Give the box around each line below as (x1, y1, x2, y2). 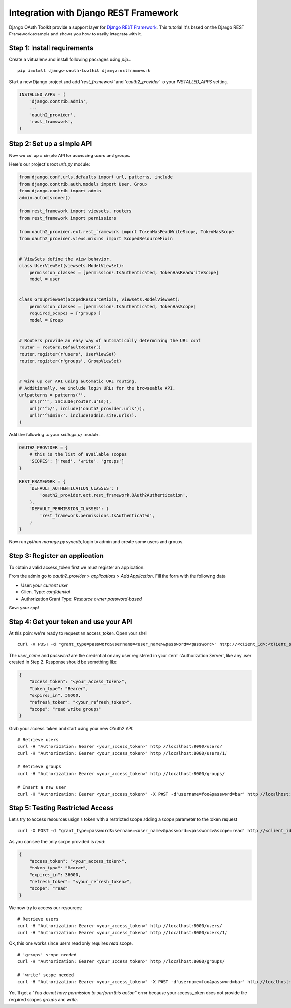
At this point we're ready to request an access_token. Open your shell (9, 630, 148, 636)
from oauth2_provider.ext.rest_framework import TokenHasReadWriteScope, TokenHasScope (19, 229, 234, 234)
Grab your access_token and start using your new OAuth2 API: (9, 726, 134, 731)
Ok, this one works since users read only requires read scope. (9, 940, 133, 946)
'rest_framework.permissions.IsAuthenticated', (39, 513, 155, 519)
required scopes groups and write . (9, 997, 78, 1003)
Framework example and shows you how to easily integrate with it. (9, 31, 142, 36)
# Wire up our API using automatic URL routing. (19, 379, 137, 384)
